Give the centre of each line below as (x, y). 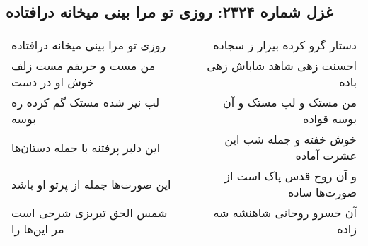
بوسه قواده (330, 119)
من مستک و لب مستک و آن (290, 102)
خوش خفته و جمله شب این (291, 139)
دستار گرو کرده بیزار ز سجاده (285, 45)
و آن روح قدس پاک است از (291, 176)
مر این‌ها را (38, 229)
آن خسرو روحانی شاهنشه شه (285, 213)
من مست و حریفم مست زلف (84, 66)
